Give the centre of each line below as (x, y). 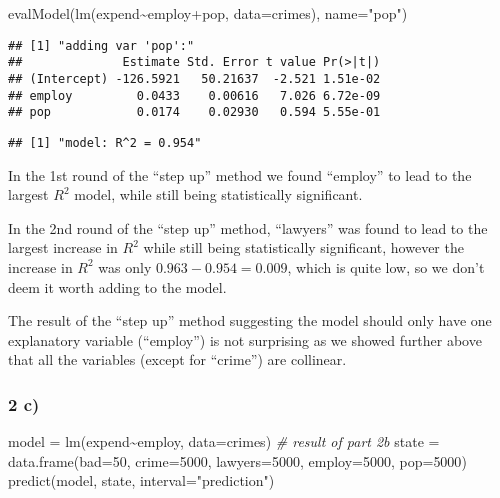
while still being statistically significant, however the (303, 247)
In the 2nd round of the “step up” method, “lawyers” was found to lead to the (248, 227)
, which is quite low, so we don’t (386, 266)
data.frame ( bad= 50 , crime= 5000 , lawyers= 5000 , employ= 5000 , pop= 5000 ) (237, 460)
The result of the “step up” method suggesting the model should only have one (250, 320)
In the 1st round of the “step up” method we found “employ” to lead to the (240, 174)
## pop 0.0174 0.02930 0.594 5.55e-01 (194, 112)
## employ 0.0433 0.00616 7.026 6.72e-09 (194, 95)
